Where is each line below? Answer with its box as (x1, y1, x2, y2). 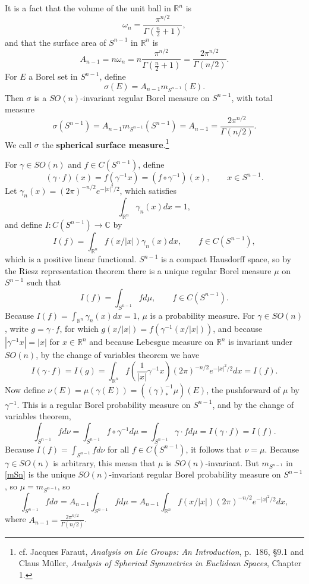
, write (5, 322, 29, 335)
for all (108, 442, 130, 455)
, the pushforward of (206, 383, 280, 395)
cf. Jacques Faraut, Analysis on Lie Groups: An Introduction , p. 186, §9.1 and (18, 545, 304, 557)
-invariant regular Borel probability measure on (109, 468, 281, 481)
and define (5, 218, 43, 231)
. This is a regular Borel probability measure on (17, 398, 191, 410)
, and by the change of (212, 398, 294, 410)
